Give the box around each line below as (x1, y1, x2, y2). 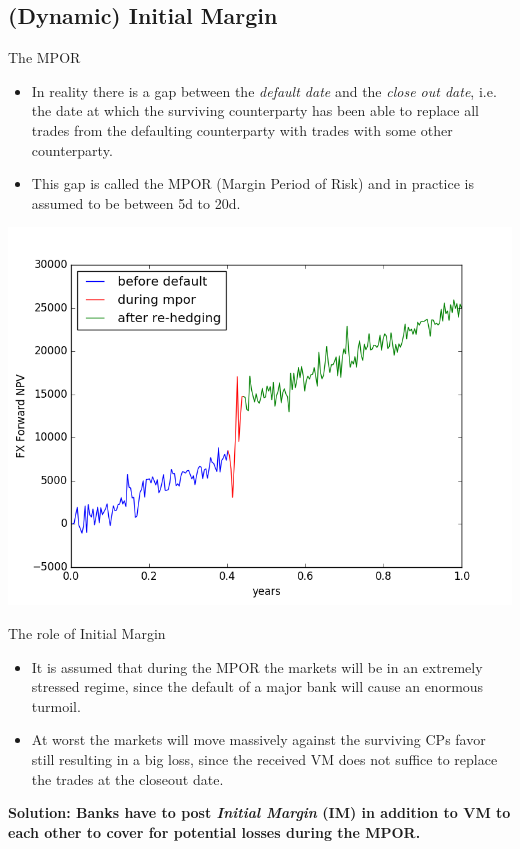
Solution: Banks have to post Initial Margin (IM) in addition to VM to (8, 802, 511, 823)
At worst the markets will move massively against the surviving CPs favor (31, 729, 486, 750)
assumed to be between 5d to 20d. (31, 192, 241, 213)
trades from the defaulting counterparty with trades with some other (31, 119, 453, 140)
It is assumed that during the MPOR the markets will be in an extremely (31, 656, 483, 677)
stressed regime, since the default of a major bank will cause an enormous (31, 676, 484, 697)
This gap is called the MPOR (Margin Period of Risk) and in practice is (31, 173, 475, 194)
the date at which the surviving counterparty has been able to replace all (31, 100, 479, 121)
